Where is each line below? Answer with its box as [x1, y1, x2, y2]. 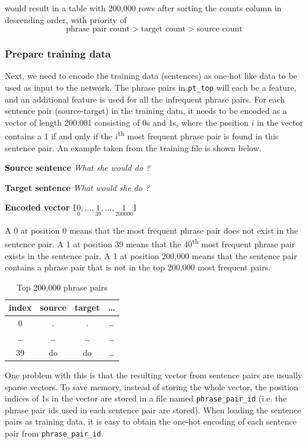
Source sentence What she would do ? [5, 161, 150, 174]
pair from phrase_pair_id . [5, 426, 104, 439]
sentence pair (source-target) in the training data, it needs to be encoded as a [5, 104, 287, 117]
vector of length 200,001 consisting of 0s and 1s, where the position [5, 116, 249, 128]
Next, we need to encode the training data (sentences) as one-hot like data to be [5, 69, 297, 82]
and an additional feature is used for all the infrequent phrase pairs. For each [5, 93, 285, 105]
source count [196, 25, 243, 34]
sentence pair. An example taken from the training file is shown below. [5, 141, 262, 154]
